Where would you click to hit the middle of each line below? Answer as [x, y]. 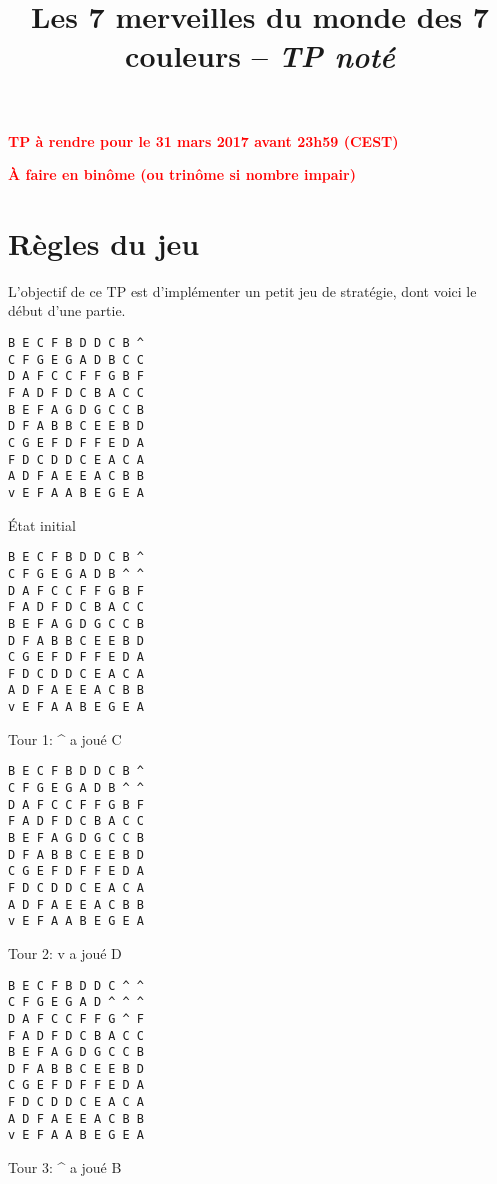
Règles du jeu [104, 242]
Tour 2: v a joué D [65, 952]
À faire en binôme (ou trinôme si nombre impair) [182, 174]
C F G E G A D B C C [76, 359]
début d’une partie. [67, 310]
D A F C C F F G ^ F [76, 1018]
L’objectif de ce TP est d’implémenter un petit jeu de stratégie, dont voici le [242, 290]
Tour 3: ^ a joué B [65, 1167]
